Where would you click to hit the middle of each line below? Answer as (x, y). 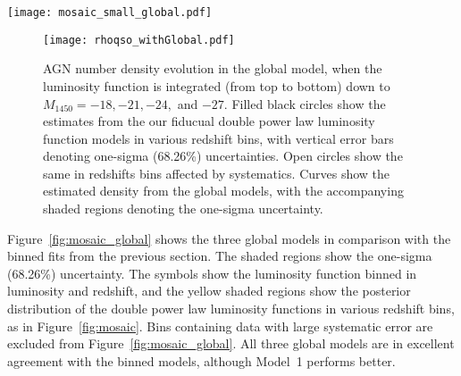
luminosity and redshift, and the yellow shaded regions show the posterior (209, 291)
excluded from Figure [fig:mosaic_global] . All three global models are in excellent (231, 343)
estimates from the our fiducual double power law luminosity (209, 121)
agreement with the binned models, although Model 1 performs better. (201, 360)
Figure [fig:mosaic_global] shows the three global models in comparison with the (229, 238)
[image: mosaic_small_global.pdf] (110, 13)
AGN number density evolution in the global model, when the (213, 68)
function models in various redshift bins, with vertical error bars (218, 138)
